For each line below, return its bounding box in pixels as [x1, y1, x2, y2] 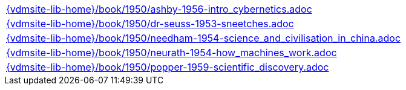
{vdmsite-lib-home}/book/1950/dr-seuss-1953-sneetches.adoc [6, 18, 294, 30]
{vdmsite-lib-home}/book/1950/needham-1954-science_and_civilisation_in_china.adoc [6, 32, 401, 44]
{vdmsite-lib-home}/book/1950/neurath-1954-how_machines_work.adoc [6, 47, 337, 59]
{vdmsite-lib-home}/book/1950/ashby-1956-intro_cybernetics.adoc [6, 3, 312, 15]
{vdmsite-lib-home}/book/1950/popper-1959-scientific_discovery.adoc [6, 61, 329, 73]
